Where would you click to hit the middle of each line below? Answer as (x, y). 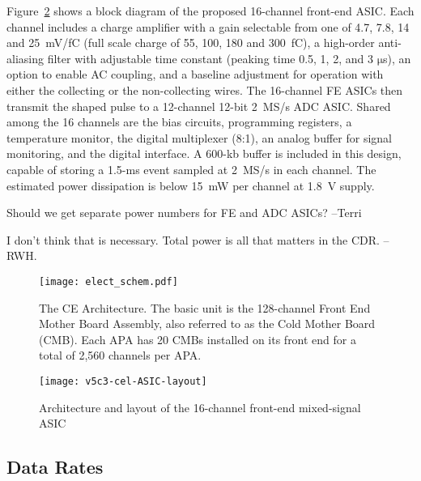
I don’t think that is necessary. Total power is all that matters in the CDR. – (198, 239)
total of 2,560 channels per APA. (120, 355)
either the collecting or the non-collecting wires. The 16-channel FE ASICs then (205, 89)
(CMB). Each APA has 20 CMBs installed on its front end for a (198, 339)
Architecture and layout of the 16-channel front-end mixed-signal (200, 407)
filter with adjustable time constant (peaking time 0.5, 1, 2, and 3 (210, 58)
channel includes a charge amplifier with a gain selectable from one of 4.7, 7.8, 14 (208, 26)
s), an (397, 58)
